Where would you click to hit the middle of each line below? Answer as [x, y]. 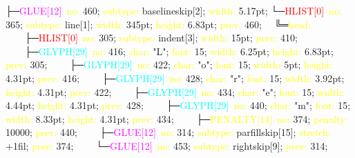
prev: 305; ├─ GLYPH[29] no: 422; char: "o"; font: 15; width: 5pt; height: [169, 65]
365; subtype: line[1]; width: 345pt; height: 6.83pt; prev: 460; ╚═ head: [159, 24]
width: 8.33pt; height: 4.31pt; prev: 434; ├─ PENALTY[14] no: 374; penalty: [177, 118]
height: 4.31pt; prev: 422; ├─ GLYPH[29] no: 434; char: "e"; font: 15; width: [175, 91]
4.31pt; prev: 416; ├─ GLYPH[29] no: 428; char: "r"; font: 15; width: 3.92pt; [175, 78]
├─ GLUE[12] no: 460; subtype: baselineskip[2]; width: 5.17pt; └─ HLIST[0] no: [174, 10]
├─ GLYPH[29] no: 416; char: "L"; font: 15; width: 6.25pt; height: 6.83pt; [179, 51]
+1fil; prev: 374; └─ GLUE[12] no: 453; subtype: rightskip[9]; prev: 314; [167, 145]
